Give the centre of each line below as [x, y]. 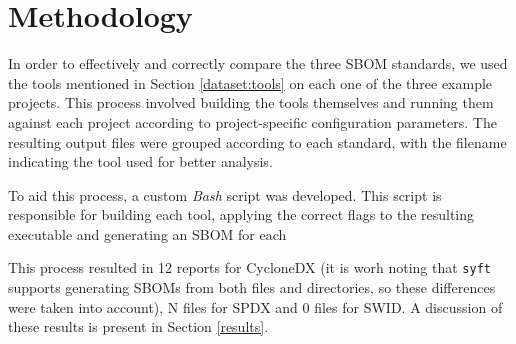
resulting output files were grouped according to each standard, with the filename [257, 141]
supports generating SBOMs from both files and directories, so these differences [252, 287]
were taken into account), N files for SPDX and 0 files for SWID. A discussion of [255, 306]
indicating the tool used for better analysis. [140, 161]
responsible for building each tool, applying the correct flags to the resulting [241, 214]
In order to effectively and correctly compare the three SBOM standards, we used [258, 63]
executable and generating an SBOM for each [147, 233]
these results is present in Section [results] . [138, 326]
